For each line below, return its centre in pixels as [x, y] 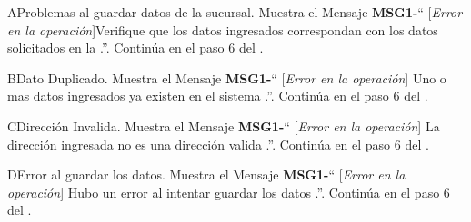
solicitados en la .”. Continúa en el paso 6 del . [135, 48]
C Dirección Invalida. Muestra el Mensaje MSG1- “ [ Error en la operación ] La [224, 125]
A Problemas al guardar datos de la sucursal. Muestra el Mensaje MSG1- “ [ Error [235, 12]
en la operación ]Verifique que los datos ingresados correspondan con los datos [223, 29]
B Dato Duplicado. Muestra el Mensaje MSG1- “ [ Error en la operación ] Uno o [227, 77]
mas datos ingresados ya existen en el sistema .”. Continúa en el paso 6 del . [218, 96]
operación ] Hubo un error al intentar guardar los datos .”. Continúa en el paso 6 [229, 192]
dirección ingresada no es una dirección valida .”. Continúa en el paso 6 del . [218, 144]
